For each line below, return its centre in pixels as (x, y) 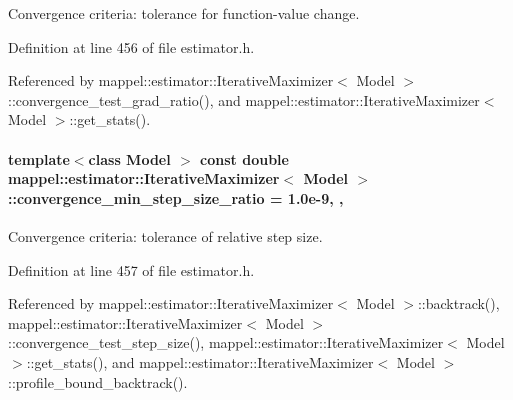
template (39, 158)
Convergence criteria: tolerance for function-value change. (184, 13)
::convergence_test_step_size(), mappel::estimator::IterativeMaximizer (226, 342)
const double (244, 158)
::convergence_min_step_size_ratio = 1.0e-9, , (176, 197)
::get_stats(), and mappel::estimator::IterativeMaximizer (200, 361)
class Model (129, 158)
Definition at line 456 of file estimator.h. (131, 46)
